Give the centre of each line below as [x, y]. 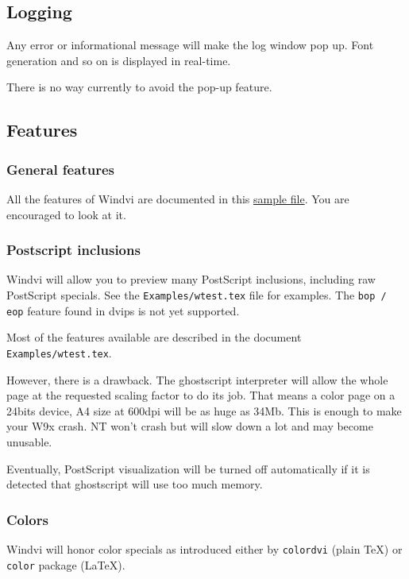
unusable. [29, 441]
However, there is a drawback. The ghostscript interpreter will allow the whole [197, 379]
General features [60, 169]
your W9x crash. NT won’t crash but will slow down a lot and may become [190, 426]
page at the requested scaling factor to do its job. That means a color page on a [201, 395]
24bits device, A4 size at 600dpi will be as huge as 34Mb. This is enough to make [204, 410]
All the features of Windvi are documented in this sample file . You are [178, 198]
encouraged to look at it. [66, 214]
